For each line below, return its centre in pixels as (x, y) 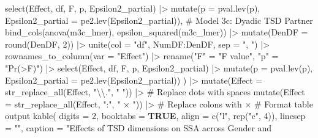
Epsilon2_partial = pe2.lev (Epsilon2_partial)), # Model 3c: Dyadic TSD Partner (159, 20)
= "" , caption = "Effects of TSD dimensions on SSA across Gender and (138, 127)
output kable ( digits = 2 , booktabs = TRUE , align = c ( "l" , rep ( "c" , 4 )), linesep (155, 116)
